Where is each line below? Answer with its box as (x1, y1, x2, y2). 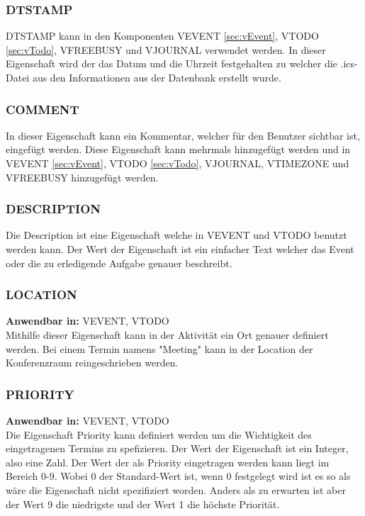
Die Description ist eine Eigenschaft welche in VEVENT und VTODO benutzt (6, 228, 347, 242)
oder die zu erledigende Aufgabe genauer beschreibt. (6, 255, 232, 270)
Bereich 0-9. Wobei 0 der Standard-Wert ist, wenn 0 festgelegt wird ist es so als (6, 469, 351, 483)
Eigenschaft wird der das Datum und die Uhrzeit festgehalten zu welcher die (6, 56, 337, 71)
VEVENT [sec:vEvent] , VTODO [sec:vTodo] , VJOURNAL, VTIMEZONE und (6, 156, 349, 170)
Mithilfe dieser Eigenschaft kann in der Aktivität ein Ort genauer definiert (6, 327, 329, 342)
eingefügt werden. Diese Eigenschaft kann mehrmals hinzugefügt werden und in (6, 142, 351, 157)
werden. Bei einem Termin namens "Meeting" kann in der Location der (6, 341, 313, 356)
